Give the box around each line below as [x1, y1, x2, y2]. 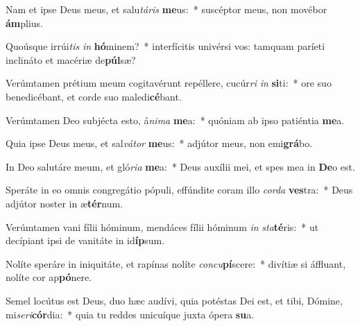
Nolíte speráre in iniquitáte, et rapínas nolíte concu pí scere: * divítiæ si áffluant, [6, 256, 346, 271]
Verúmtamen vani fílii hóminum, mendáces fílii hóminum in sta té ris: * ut [6, 219, 319, 234]
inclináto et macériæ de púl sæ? [6, 52, 136, 67]
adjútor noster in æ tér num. [6, 196, 123, 210]
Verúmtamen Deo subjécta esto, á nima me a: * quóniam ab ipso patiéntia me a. [6, 112, 345, 127]
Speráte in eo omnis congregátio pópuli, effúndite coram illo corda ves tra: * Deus [6, 182, 353, 197]
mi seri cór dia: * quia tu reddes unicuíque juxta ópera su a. [6, 307, 255, 321]
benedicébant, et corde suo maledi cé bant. [6, 89, 182, 103]
